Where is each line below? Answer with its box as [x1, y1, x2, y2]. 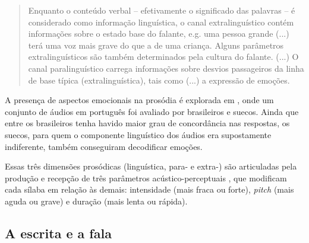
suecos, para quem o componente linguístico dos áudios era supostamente [5, 128, 272, 140]
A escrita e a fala [5, 223, 112, 242]
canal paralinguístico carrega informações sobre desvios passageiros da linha [28, 62, 304, 74]
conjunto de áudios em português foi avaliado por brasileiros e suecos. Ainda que [5, 105, 299, 117]
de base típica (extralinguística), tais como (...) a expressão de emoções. [28, 73, 290, 86]
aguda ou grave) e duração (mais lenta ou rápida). [5, 194, 188, 207]
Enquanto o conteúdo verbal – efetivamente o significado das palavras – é [28, 4, 295, 16]
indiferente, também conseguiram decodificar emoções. [5, 140, 203, 152]
